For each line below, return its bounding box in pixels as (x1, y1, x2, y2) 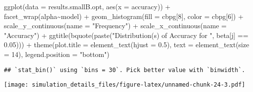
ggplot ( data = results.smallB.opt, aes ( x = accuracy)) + (4, 1, 170, 11)
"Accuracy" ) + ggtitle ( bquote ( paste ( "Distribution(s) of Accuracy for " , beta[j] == (4, 30, 249, 40)
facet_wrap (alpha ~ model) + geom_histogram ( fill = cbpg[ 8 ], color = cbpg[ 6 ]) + (4, 11, 244, 21)
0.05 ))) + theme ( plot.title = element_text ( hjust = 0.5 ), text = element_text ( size (4, 39, 249, 50)
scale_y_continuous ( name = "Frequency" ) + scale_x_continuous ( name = (4, 20, 227, 31)
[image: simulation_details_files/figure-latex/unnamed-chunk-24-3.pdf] (4, 81, 245, 89)
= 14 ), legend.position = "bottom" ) (4, 49, 109, 59)
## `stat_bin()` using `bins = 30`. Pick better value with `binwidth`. (4, 66, 245, 74)
